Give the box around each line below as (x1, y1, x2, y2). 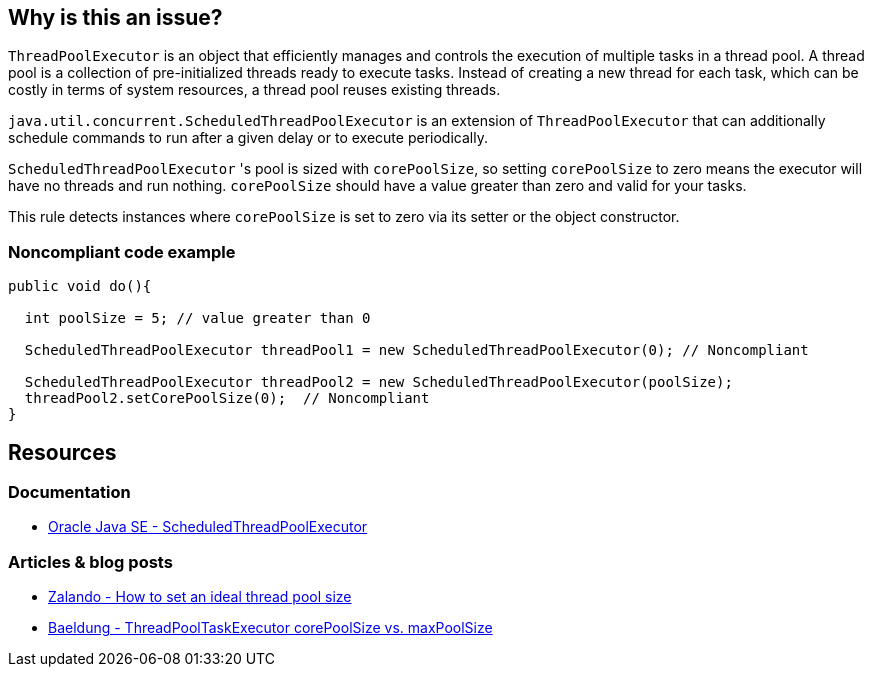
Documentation (8, 482, 131, 503)
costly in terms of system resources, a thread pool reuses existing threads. (8, 81, 501, 99)
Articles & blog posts (8, 551, 173, 572)
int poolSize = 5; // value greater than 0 (24, 310, 371, 327)
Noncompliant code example (8, 241, 236, 262)
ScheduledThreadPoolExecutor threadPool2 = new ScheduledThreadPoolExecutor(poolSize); (24, 374, 733, 391)
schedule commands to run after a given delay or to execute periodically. (8, 129, 488, 147)
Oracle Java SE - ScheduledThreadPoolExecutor (48, 518, 368, 536)
